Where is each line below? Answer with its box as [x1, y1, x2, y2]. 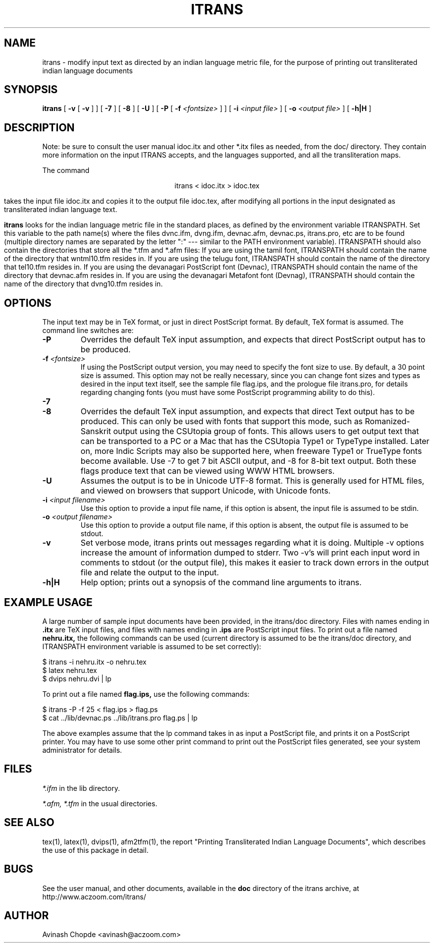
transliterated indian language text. [4, 205, 117, 214]
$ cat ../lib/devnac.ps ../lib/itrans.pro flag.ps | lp [42, 713, 198, 722]
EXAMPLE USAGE [4, 596, 93, 609]
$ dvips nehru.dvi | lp [42, 674, 111, 683]
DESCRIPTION [4, 121, 75, 134]
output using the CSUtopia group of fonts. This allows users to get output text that [113, 426, 419, 437]
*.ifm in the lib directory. [42, 783, 120, 792]
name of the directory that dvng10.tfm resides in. [4, 279, 163, 288]
